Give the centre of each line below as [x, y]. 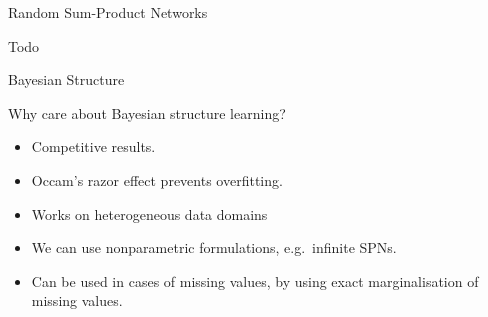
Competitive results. [93, 146]
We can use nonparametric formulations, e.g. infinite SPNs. [214, 247]
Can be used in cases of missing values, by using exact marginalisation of [255, 280]
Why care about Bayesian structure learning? [147, 112]
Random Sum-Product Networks [108, 12]
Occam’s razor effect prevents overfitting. [157, 179]
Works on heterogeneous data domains [149, 213]
